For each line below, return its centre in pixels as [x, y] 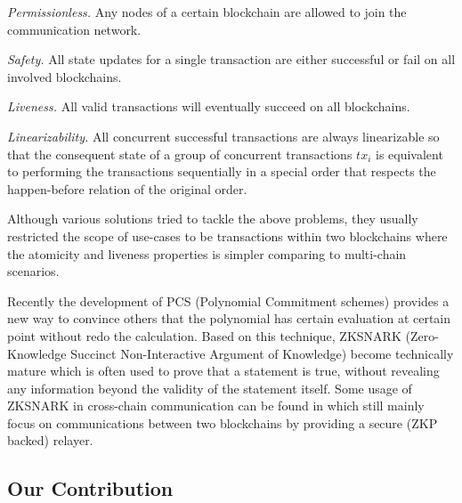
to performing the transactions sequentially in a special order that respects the [222, 171]
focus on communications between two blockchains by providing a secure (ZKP [223, 422]
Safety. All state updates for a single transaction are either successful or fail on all [231, 59]
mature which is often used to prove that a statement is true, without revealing [223, 371]
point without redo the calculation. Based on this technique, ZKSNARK [204, 335]
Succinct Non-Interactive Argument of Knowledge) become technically [262, 353]
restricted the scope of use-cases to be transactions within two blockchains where [227, 235]
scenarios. [33, 271]
